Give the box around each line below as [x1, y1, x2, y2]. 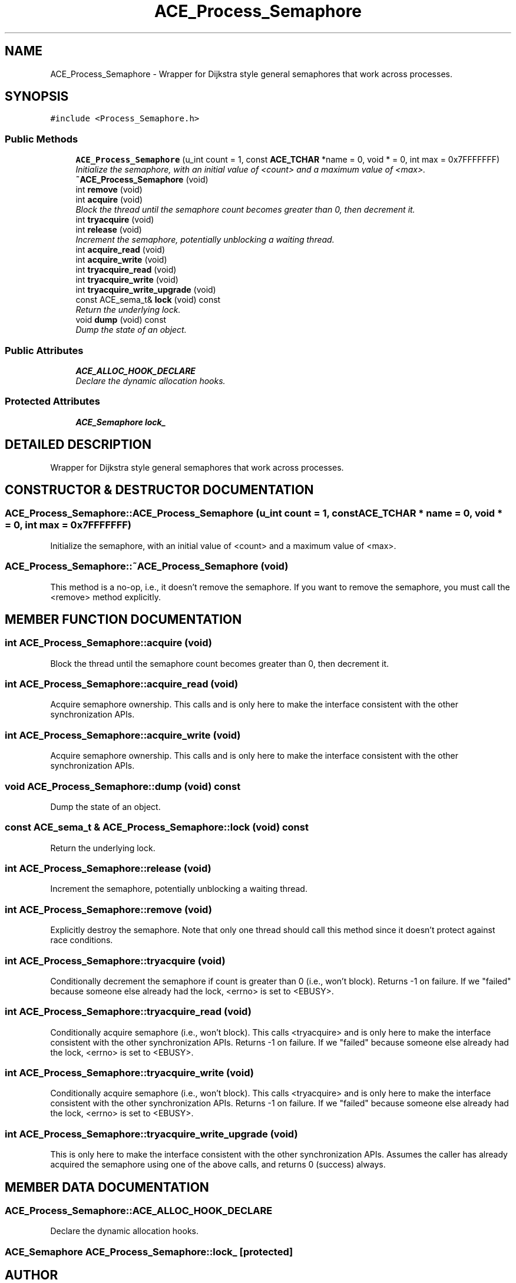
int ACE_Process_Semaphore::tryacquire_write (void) [5, 1067, 254, 1079]
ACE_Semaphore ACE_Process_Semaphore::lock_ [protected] [5, 1245, 293, 1258]
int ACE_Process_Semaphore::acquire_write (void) [5, 729, 241, 741]
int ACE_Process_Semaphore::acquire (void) [5, 637, 212, 649]
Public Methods [5, 133, 78, 145]
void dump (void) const [75, 315, 167, 325]
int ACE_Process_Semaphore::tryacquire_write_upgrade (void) [5, 1127, 298, 1140]
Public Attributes [5, 344, 84, 356]
